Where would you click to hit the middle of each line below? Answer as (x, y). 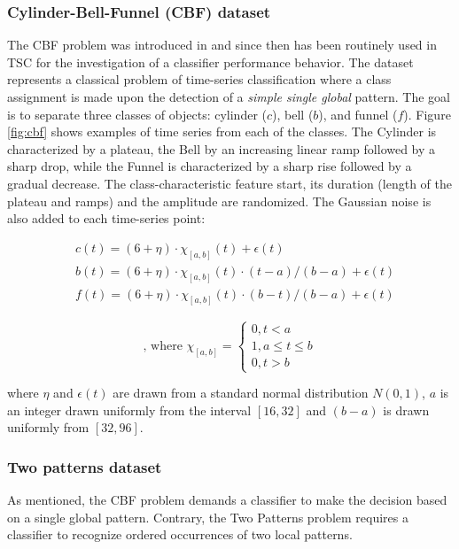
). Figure (427, 114)
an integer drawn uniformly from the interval (129, 410)
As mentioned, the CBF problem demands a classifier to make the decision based (227, 500)
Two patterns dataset (85, 466)
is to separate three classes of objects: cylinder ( (137, 114)
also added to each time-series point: (106, 218)
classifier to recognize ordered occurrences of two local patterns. (180, 534)
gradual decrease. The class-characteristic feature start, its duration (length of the (229, 183)
